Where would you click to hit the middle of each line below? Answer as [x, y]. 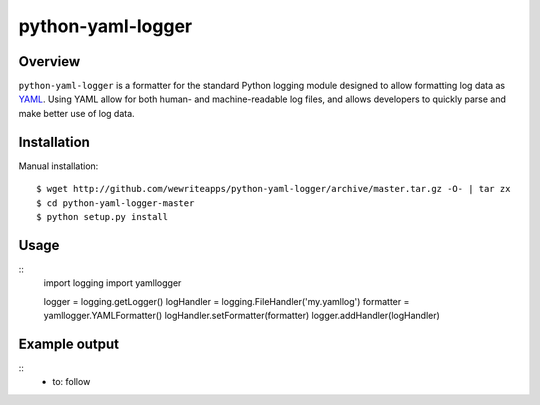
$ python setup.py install [102, 216]
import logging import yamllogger [112, 283]
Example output [69, 343]
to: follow [71, 382]
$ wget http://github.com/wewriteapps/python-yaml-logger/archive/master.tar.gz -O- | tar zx [273, 189]
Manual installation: [58, 166]
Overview [49, 61]
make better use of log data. [76, 113]
